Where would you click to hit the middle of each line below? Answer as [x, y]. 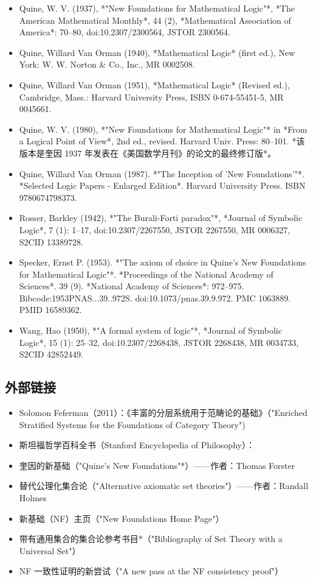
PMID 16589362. [50, 310]
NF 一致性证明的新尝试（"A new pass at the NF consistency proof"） [151, 571]
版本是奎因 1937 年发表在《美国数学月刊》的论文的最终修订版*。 [148, 153]
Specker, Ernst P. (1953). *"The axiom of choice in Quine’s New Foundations [163, 262]
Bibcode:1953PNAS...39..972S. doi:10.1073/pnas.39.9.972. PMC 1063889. [155, 298]
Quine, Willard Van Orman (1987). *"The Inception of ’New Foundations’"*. [162, 173]
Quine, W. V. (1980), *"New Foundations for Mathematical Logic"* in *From [163, 129]
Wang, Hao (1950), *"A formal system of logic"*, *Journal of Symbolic [150, 330]
